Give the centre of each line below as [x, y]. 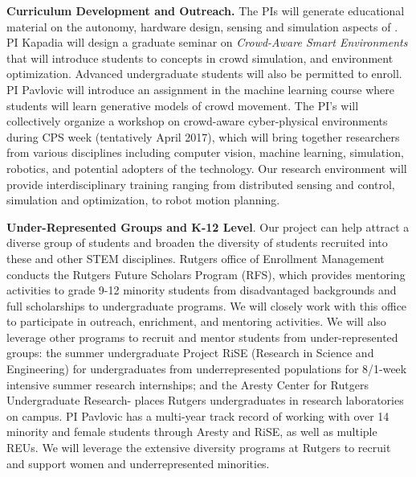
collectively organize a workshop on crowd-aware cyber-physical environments [197, 121]
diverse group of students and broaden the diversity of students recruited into [197, 243]
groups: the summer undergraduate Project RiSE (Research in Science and [190, 353]
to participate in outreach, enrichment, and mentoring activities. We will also [196, 321]
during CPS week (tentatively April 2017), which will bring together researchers [203, 136]
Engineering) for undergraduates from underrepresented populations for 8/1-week [207, 369]
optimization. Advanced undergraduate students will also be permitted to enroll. [204, 74]
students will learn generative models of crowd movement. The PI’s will [183, 105]
